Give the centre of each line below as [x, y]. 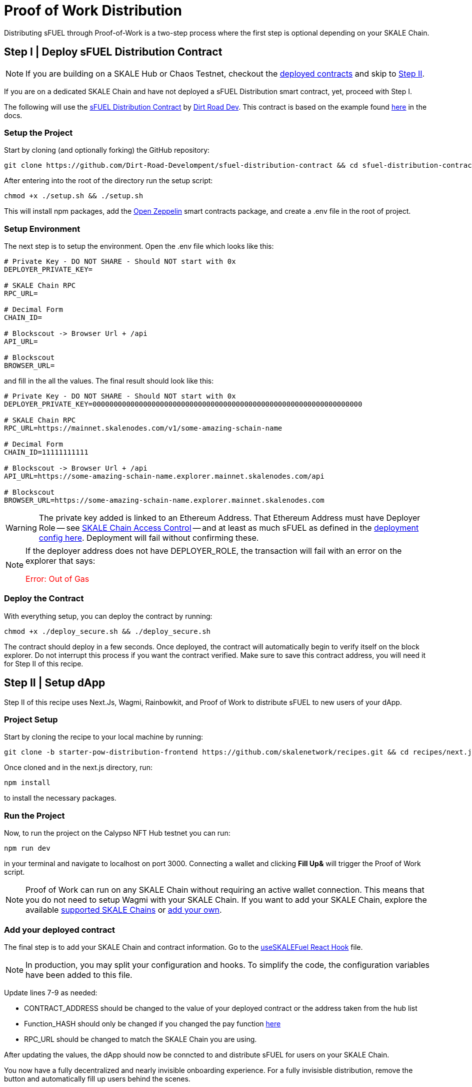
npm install [27, 783]
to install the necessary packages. [60, 798]
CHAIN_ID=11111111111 [46, 452]
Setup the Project [38, 132]
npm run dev [27, 848]
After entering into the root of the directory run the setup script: [108, 181]
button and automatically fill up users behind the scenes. [97, 1078]
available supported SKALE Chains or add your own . [124, 910]
